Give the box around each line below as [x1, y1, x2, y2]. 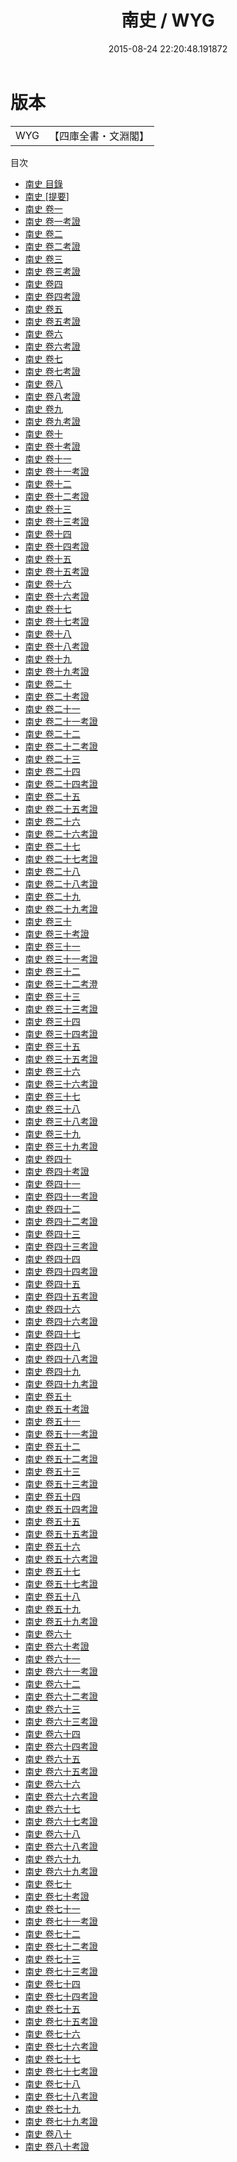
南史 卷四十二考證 [24, 1215, 98, 1227]
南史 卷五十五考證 [24, 1527, 98, 1540]
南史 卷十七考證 [24, 615, 90, 627]
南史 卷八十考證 [24, 2140, 90, 2152]
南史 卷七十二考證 [24, 1940, 98, 1952]
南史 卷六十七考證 [24, 1815, 98, 1827]
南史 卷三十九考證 [24, 1140, 98, 1152]
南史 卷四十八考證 [24, 1352, 98, 1365]
